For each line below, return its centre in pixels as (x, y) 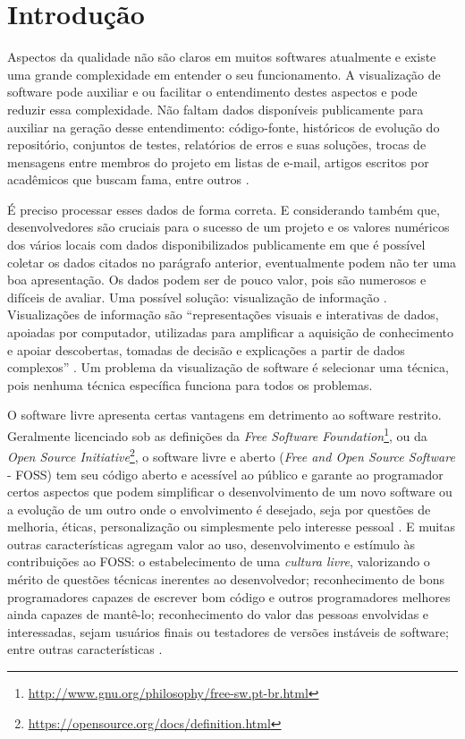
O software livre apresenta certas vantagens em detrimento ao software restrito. (224, 415)
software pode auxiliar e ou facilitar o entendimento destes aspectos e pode (212, 92)
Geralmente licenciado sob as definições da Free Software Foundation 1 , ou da (217, 434)
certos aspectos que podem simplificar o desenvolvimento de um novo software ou (230, 492)
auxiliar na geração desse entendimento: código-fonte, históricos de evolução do (224, 127)
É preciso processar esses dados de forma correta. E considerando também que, (224, 209)
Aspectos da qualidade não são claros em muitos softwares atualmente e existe (222, 57)
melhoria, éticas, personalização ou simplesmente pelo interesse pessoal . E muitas (232, 527)
